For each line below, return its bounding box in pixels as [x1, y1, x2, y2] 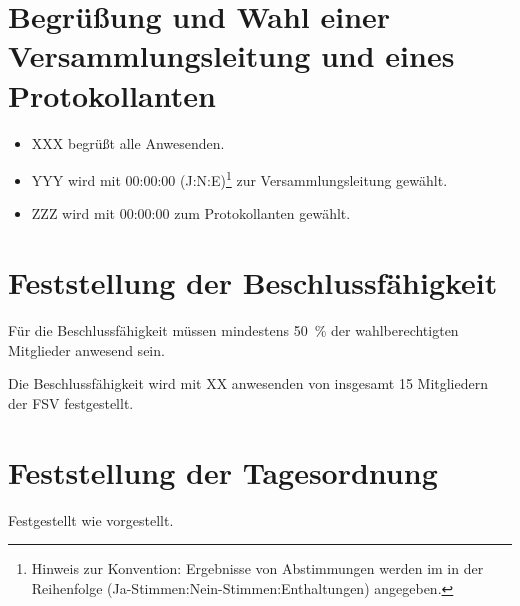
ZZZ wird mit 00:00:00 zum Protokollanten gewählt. [31, 203, 351, 224]
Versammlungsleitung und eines [8, 35, 455, 76]
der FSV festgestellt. [8, 392, 134, 413]
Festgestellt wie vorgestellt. [8, 509, 174, 530]
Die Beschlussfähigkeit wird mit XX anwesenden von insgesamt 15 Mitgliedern [8, 373, 489, 394]
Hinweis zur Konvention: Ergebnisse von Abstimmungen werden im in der [31, 558, 484, 579]
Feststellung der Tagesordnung [8, 451, 438, 492]
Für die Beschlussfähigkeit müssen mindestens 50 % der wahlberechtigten [8, 320, 459, 341]
